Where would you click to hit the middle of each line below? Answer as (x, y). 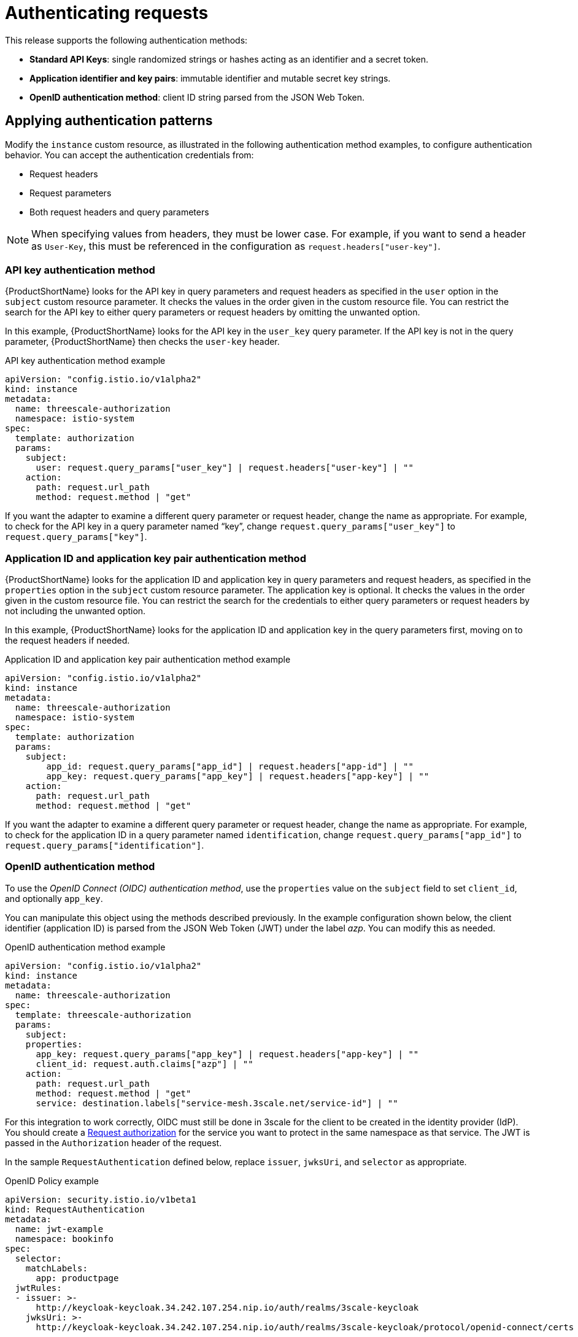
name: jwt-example (59, 1229)
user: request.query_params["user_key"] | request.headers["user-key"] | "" (225, 468)
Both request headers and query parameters (119, 212)
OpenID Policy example (52, 1181)
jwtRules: (38, 1288)
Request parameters (71, 193)
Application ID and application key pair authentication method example (148, 660)
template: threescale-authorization (103, 1015)
